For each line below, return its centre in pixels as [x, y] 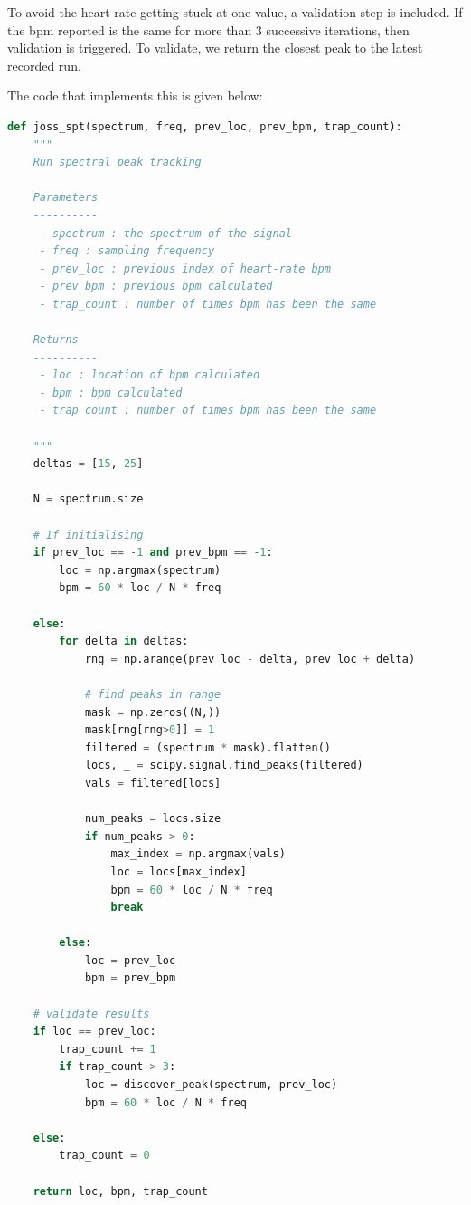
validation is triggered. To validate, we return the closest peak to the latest [215, 48]
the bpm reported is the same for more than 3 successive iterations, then [208, 29]
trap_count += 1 [108, 1049]
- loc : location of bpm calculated [150, 375]
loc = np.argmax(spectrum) [140, 570]
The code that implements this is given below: [135, 96]
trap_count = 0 [104, 1156]
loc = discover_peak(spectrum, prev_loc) [211, 1085]
